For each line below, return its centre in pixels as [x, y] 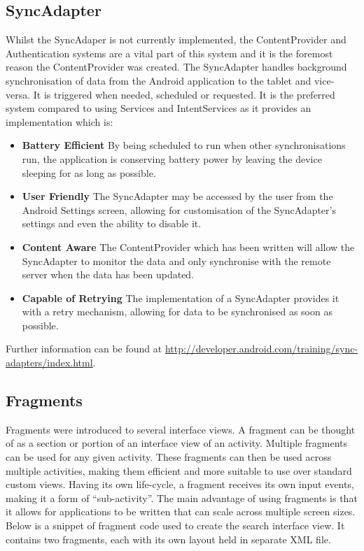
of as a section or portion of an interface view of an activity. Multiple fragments [177, 443]
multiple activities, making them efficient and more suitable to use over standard [179, 470]
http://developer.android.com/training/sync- [261, 349]
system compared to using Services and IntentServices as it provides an [159, 108]
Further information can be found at [84, 349]
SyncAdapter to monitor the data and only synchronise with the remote [176, 260]
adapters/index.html [49, 363]
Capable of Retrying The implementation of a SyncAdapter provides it [181, 298]
